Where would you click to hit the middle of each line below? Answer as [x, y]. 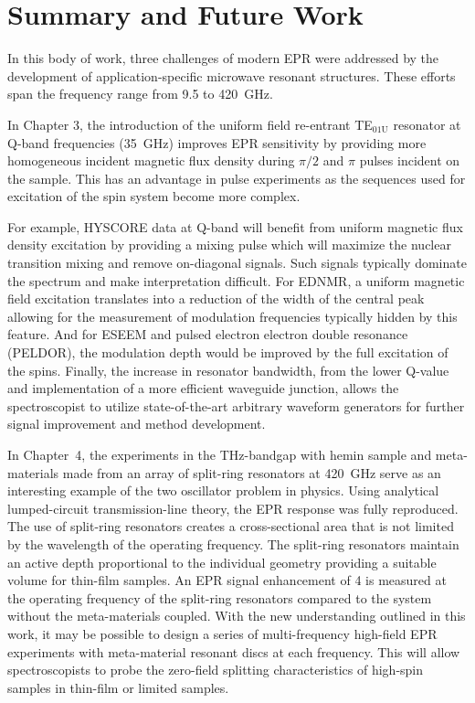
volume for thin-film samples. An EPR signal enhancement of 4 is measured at [227, 580]
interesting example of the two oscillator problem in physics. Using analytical [223, 490]
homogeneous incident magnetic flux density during [151, 160]
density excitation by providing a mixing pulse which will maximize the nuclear [229, 245]
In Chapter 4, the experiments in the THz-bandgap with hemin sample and [220, 454]
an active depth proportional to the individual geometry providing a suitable [222, 562]
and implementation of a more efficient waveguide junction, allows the [203, 388]
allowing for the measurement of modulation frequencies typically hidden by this [232, 316]
